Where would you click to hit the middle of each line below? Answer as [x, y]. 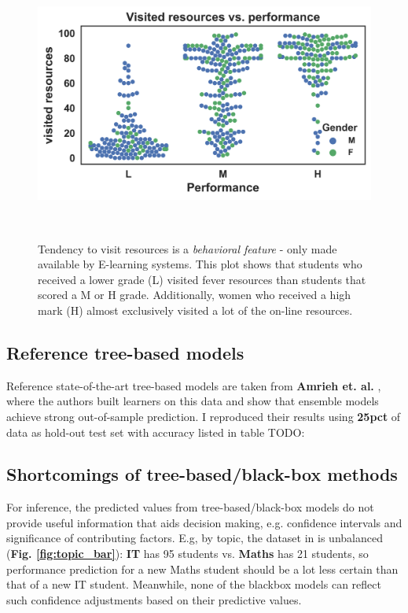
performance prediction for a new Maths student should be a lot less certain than [202, 569]
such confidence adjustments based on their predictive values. [154, 599]
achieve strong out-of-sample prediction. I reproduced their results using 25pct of [204, 416]
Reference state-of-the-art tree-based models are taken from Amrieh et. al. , [194, 385]
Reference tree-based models [125, 352]
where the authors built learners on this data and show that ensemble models [193, 401]
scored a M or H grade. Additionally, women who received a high [195, 295]
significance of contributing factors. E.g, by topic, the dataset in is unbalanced [195, 538]
